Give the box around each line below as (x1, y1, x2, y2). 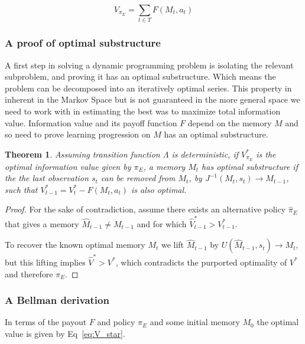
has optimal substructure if (202, 160, 298, 172)
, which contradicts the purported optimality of (115, 255, 287, 268)
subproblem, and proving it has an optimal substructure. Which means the (5, 70, 276, 83)
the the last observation (5, 172, 89, 184)
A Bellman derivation (5, 293, 109, 307)
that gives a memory (5, 217, 79, 230)
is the (256, 148, 276, 160)
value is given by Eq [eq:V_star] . (5, 327, 125, 339)
